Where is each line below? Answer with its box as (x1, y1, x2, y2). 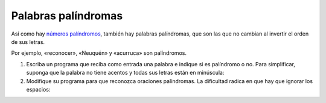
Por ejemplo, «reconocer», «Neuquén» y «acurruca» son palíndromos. (11, 49, 187, 57)
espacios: (26, 86, 51, 93)
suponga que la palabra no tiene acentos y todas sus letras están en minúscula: (26, 69, 225, 76)
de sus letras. (11, 38, 45, 45)
